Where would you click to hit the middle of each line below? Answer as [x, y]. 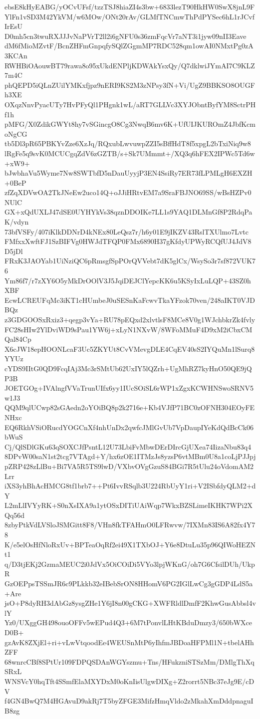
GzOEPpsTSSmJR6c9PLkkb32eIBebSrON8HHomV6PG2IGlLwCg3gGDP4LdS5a [129, 584]
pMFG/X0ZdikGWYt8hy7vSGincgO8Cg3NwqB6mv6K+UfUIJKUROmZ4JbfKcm [130, 124]
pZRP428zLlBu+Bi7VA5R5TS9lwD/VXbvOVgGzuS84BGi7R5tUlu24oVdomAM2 [129, 466]
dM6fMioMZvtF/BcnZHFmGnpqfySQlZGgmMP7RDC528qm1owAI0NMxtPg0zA [129, 46]
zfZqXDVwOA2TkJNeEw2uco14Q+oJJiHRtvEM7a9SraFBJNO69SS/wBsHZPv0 [128, 192]
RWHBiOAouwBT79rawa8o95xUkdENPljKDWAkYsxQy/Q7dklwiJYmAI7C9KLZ [130, 65]
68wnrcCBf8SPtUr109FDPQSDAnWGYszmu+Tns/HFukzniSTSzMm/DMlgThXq [130, 661]
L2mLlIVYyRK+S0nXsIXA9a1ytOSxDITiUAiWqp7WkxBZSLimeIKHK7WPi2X [129, 505]
